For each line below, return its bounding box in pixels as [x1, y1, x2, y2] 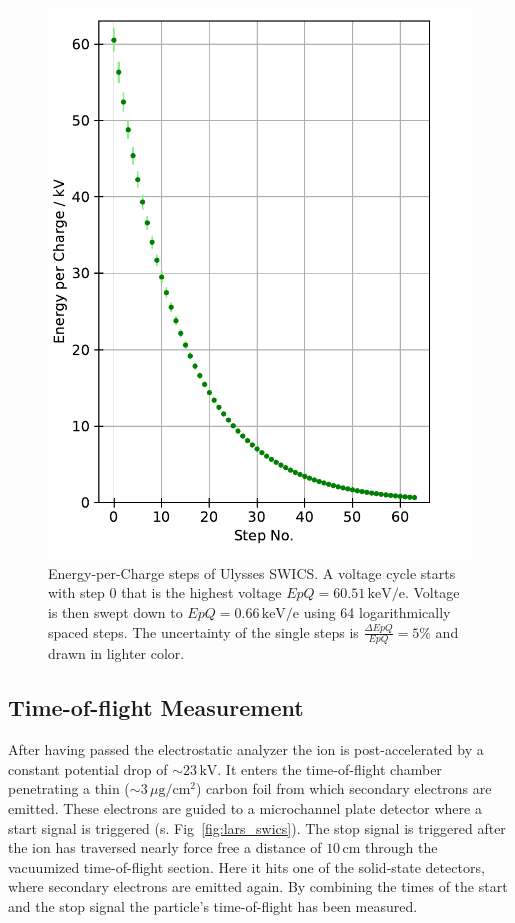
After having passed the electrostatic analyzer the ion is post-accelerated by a [8, 739, 484, 760]
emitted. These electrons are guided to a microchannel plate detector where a [8, 797, 482, 818]
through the [365, 837, 438, 858]
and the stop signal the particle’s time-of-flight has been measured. [8, 895, 418, 916]
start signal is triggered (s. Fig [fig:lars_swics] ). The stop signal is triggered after [8, 817, 506, 838]
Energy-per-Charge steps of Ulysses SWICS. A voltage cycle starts [48, 562, 456, 583]
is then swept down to [48, 601, 183, 622]
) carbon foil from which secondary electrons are [195, 778, 492, 799]
